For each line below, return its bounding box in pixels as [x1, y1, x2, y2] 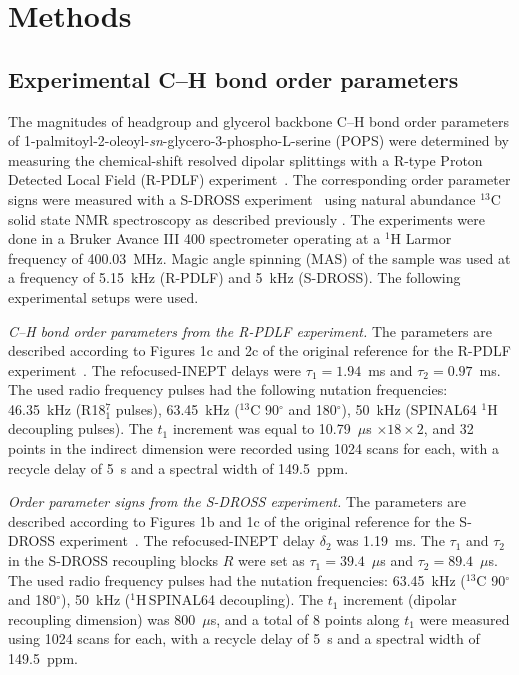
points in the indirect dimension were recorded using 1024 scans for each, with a [8, 438, 499, 459]
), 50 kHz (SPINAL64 [341, 398, 477, 419]
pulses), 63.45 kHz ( [115, 398, 240, 419]
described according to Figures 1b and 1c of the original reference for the [8, 510, 455, 531]
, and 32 [423, 418, 474, 439]
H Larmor [390, 228, 452, 249]
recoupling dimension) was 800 [8, 608, 196, 629]
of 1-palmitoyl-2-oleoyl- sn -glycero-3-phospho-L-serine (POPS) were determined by [8, 130, 509, 151]
